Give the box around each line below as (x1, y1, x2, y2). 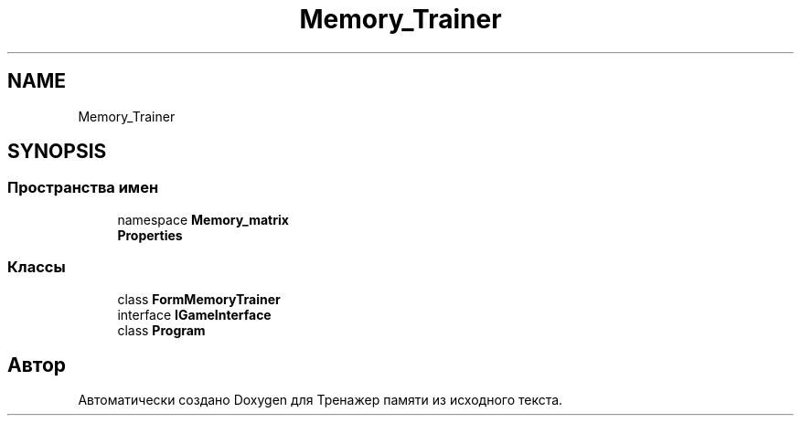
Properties (117, 227, 183, 243)
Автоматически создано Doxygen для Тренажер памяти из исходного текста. (78, 392, 563, 408)
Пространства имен (7, 178, 159, 197)
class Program (117, 322, 206, 338)
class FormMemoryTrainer (117, 291, 281, 307)
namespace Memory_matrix (117, 211, 289, 227)
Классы (7, 258, 66, 277)
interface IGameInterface (117, 306, 272, 323)
